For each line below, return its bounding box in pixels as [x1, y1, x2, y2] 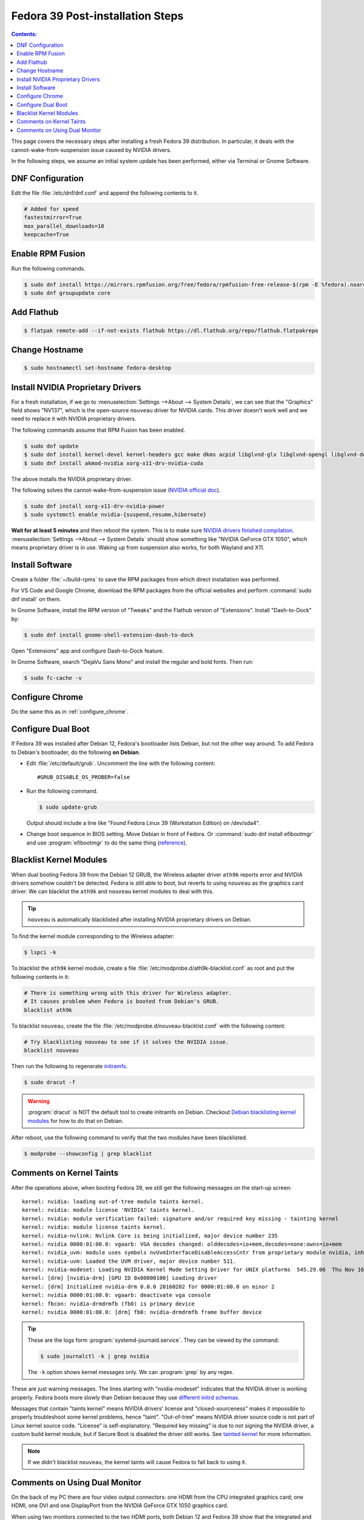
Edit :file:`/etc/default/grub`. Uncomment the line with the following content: [26, 760, 215, 767]
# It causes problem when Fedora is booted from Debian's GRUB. [24, 998, 220, 1005]
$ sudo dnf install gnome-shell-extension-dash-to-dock [24, 631, 194, 638]
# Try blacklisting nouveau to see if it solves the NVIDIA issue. [24, 1038, 229, 1045]
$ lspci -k [24, 949, 56, 956]
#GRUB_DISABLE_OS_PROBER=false [37, 774, 130, 781]
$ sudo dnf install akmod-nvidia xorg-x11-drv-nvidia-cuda [24, 460, 203, 466]
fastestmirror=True [24, 214, 82, 221]
